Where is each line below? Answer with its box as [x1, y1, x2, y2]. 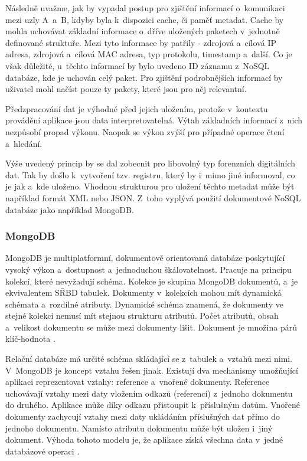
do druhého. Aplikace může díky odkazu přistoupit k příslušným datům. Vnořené [5, 398, 301, 411]
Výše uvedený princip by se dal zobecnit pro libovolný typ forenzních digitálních [5, 157, 296, 169]
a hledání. [5, 137, 43, 149]
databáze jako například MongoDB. [5, 203, 134, 215]
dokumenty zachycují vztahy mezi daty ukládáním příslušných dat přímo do [5, 410, 280, 423]
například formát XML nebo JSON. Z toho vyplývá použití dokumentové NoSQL [5, 191, 301, 204]
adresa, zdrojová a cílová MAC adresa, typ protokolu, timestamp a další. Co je [5, 48, 292, 60]
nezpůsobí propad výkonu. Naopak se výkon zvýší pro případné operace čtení [5, 125, 285, 138]
